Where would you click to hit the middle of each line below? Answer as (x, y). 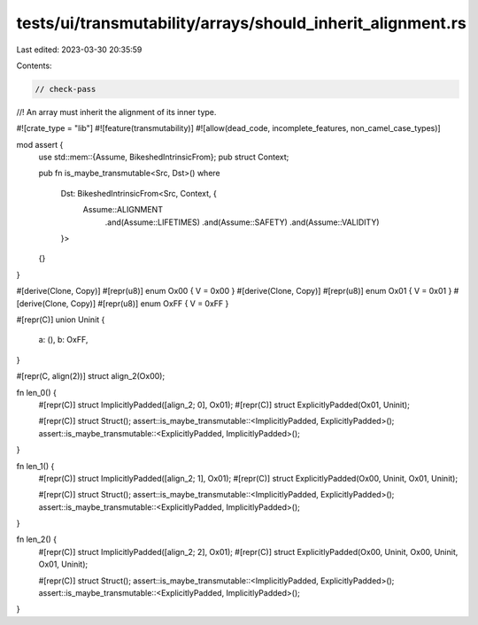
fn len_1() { (35, 466)
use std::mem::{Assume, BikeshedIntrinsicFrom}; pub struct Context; (164, 157)
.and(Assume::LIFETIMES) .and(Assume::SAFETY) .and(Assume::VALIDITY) (242, 222)
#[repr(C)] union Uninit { (61, 320)
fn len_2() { (37, 539)
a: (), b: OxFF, (63, 340)
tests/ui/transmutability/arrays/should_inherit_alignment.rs (241, 23)
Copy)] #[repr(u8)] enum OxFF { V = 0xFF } (150, 303)
